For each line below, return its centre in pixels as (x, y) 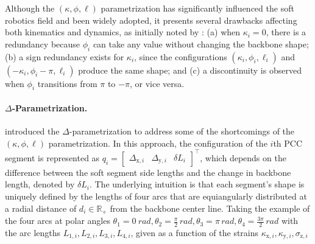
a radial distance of (41, 208)
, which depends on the (243, 157)
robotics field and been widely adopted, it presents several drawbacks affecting (151, 20)
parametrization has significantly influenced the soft (197, 8)
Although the (30, 8)
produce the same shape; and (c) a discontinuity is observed (190, 70)
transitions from (67, 83)
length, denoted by (40, 184)
